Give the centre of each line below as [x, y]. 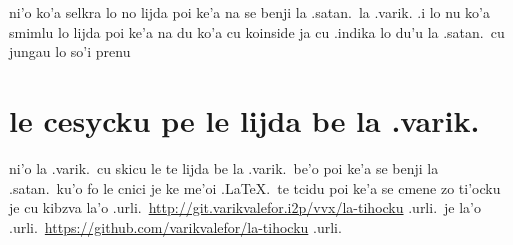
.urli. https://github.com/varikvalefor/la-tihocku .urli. [175, 226]
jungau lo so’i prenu [70, 51]
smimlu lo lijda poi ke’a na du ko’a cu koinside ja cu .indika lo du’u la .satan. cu [257, 31]
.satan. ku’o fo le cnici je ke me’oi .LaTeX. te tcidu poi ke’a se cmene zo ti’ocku [255, 187]
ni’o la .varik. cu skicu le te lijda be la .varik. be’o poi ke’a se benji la [224, 167]
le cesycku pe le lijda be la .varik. [244, 119]
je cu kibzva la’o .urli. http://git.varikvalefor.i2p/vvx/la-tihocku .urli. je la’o [245, 207]
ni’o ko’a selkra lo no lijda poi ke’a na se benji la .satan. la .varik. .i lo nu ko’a [250, 12]
